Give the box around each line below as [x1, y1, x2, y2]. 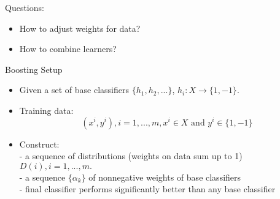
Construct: [19, 137, 60, 150]
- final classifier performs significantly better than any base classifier [19, 182, 276, 195]
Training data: [19, 103, 74, 116]
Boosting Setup [5, 62, 63, 75]
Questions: [5, 1, 44, 13]
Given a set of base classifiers [19, 83, 130, 96]
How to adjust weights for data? [19, 21, 141, 34]
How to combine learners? [19, 42, 117, 55]
